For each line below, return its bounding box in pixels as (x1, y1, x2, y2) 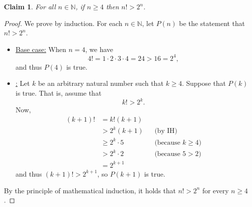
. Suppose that (182, 78, 226, 88)
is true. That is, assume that (15, 88, 102, 98)
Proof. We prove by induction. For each (4, 18, 122, 28)
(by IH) (154, 128, 177, 135)
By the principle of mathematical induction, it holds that (4, 185, 176, 195)
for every (202, 185, 229, 195)
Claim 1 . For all (4, 1, 56, 11)
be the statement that (179, 18, 245, 28)
